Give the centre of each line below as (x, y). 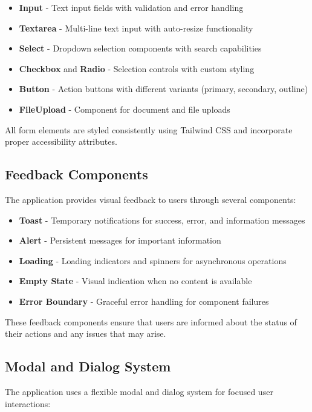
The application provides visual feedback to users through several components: (151, 199)
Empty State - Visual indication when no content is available (135, 281)
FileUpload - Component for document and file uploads (125, 109)
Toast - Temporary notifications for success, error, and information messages (162, 220)
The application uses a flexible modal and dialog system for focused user (139, 391)
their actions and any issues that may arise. (86, 334)
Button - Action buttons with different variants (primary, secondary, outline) (164, 89)
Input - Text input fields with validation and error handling (131, 7)
